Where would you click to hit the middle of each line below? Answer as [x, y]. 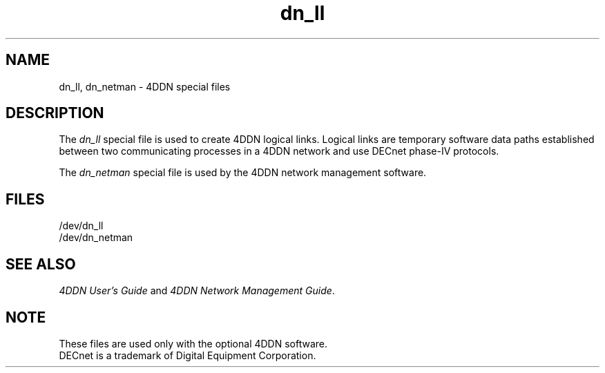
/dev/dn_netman [96, 238]
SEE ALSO [41, 264]
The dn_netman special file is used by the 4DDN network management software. [243, 173]
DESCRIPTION [55, 113]
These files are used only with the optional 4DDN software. [193, 343]
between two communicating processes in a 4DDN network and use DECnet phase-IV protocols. [279, 151]
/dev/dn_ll [81, 226]
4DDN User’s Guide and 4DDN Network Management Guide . [197, 291]
